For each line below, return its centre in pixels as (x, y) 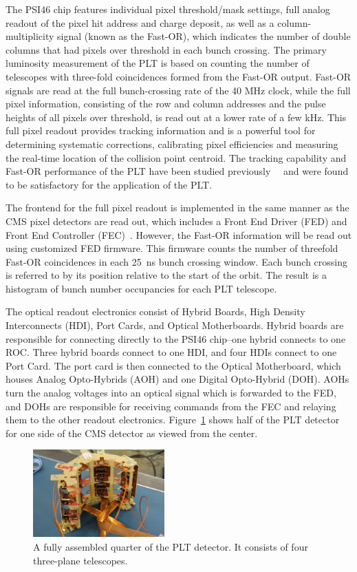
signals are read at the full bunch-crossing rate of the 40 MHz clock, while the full (178, 90)
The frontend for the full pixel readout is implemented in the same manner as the (177, 208)
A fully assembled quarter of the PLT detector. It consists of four (171, 547)
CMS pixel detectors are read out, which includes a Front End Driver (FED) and (176, 221)
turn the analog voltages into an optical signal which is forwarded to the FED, (171, 393)
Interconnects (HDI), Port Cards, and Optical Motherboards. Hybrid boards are (175, 325)
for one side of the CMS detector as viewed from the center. (132, 433)
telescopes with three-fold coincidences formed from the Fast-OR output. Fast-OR (178, 76)
